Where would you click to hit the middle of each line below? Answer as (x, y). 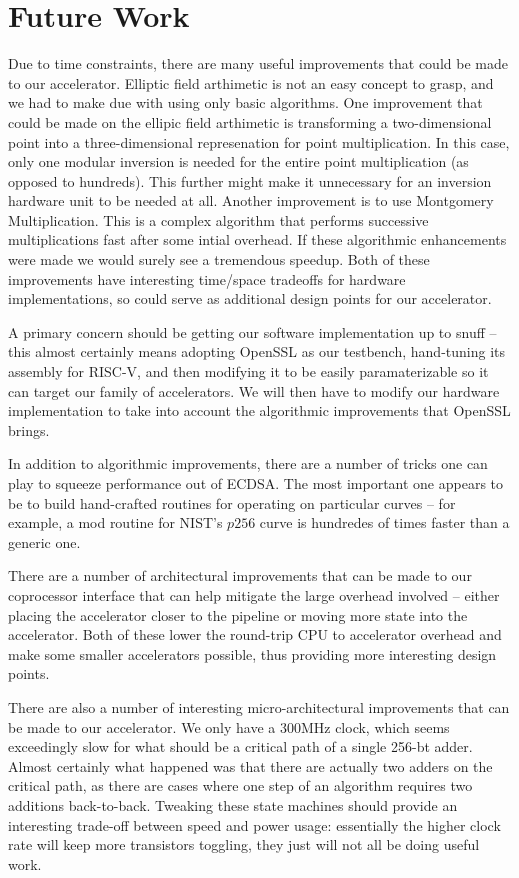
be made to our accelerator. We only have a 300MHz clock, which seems (229, 726)
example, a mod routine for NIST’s (115, 522)
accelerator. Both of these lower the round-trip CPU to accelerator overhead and (255, 634)
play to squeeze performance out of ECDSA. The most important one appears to (256, 483)
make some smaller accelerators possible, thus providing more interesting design (252, 653)
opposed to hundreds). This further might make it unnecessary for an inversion (250, 180)
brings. (29, 429)
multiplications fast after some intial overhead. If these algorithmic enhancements (257, 239)
